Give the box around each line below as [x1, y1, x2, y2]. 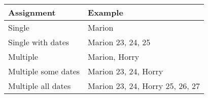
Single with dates [8, 36, 70, 48]
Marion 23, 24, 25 [88, 36, 151, 48]
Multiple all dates [8, 80, 71, 91]
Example [88, 7, 123, 18]
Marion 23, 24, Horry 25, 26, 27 [88, 80, 200, 91]
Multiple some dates [8, 65, 80, 77]
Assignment [8, 7, 56, 18]
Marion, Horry [88, 51, 140, 62]
